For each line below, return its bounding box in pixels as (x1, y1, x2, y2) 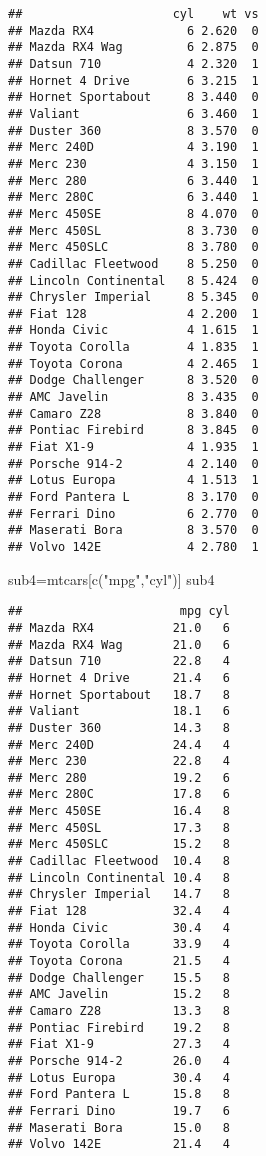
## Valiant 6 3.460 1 (8, 106, 259, 121)
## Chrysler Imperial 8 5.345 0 (8, 290, 259, 305)
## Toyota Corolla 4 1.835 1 (8, 340, 259, 355)
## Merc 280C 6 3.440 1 (8, 190, 259, 205)
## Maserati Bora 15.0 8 (8, 1120, 230, 1135)
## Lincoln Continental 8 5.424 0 (8, 273, 259, 288)
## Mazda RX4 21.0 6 (8, 620, 230, 635)
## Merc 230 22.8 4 (8, 754, 230, 769)
